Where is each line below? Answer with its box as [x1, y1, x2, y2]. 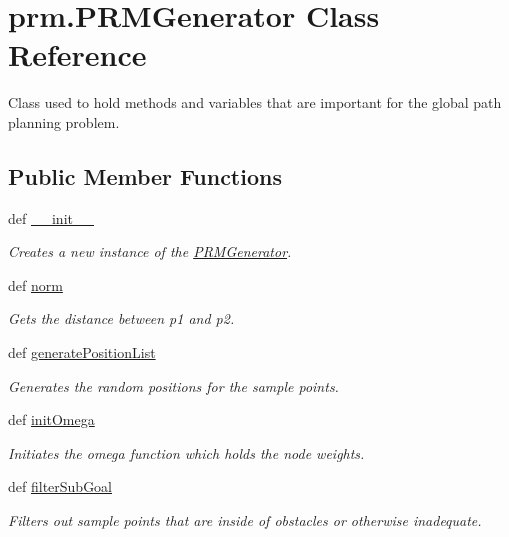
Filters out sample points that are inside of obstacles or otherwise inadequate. [8, 510, 482, 531]
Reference [8, 34, 147, 75]
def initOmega [8, 409, 95, 430]
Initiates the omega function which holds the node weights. [8, 442, 365, 463]
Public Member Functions [8, 160, 282, 191]
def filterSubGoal [8, 476, 113, 497]
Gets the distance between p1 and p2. [8, 308, 235, 329]
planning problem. [8, 111, 120, 132]
